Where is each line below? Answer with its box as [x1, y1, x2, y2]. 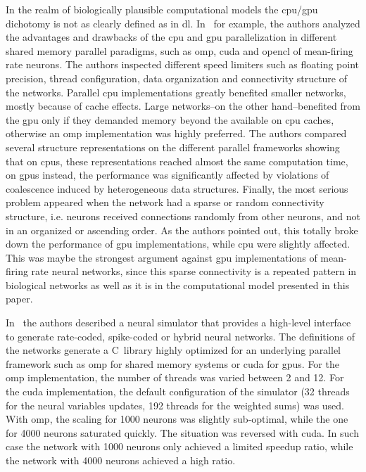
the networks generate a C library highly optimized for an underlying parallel [6, 343, 341, 357]
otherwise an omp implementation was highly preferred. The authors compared [6, 126, 347, 141]
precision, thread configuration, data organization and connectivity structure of [6, 70, 348, 85]
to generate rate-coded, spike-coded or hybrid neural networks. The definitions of [6, 329, 355, 343]
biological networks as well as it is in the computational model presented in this [6, 277, 350, 292]
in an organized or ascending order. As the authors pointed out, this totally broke [6, 222, 358, 237]
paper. [6, 291, 33, 306]
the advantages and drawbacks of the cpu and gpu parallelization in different [6, 30, 337, 44]
